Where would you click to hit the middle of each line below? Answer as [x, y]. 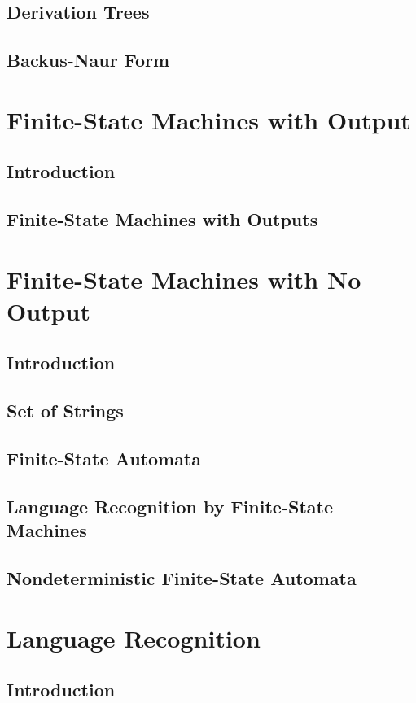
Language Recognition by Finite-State [170, 506]
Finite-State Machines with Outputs [162, 219]
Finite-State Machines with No [184, 279]
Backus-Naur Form [88, 60]
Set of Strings [65, 410]
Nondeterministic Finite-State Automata [182, 577]
